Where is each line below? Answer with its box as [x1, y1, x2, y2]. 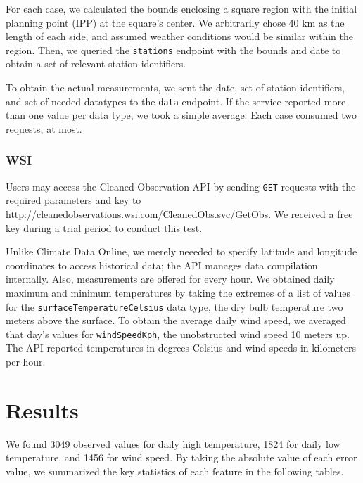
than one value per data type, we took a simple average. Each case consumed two [6, 108, 357, 122]
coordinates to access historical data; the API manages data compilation [6, 257, 318, 272]
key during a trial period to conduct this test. [6, 220, 203, 235]
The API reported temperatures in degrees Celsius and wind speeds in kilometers [6, 340, 356, 355]
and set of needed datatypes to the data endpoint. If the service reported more [6, 94, 346, 108]
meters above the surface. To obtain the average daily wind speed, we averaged [6, 313, 346, 328]
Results [6, 395, 79, 424]
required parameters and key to [6, 193, 141, 207]
